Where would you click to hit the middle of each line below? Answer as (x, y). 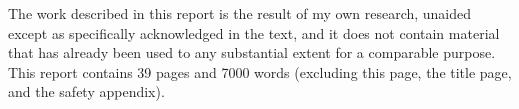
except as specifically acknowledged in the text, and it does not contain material (254, 32)
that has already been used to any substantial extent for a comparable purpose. (252, 52)
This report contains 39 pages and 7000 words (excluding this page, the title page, (260, 71)
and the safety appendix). (86, 91)
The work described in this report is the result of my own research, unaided (240, 13)
